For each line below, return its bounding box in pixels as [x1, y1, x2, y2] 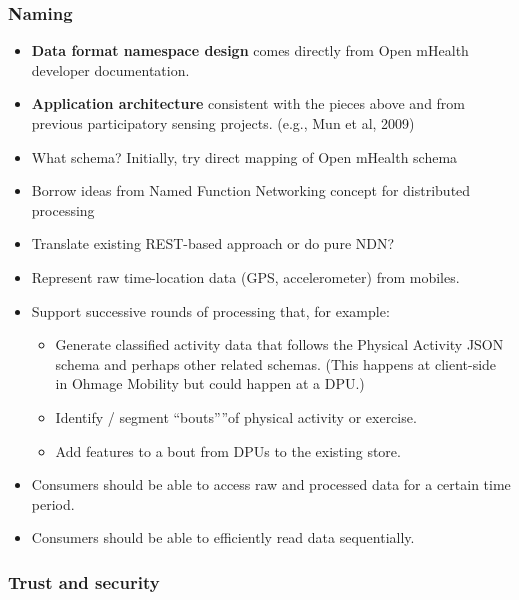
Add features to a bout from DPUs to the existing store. [55, 440, 401, 461]
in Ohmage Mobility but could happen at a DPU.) [55, 373, 365, 394]
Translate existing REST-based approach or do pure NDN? [31, 233, 395, 254]
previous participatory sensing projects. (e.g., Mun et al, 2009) [31, 113, 415, 133]
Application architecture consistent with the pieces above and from [31, 93, 466, 114]
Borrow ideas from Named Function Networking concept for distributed [31, 180, 471, 201]
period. [31, 493, 75, 514]
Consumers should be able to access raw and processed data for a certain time [31, 474, 511, 495]
